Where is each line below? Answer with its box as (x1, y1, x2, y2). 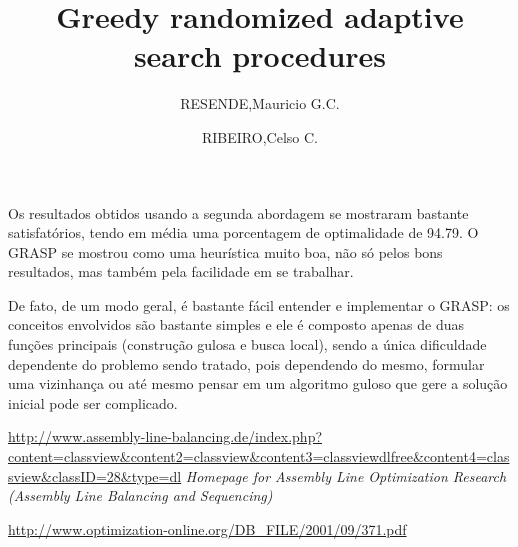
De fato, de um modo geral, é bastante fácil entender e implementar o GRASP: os (8, 294, 510, 315)
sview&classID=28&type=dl (8, 465, 182, 486)
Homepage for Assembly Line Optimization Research (185, 465, 507, 486)
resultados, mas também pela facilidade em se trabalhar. (8, 261, 354, 282)
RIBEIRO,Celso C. (202, 126, 318, 147)
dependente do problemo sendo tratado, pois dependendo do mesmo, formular (8, 353, 485, 374)
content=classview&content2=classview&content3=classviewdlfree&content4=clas (8, 446, 510, 467)
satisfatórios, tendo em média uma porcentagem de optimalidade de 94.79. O (8, 222, 479, 243)
